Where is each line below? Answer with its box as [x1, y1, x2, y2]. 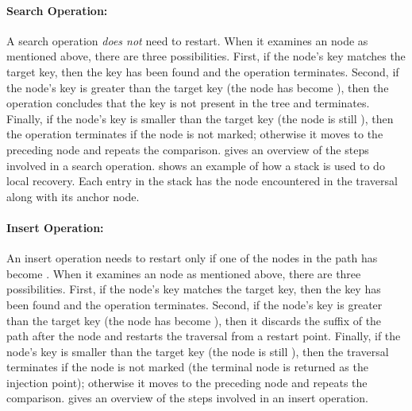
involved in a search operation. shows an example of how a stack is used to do [6, 157, 385, 173]
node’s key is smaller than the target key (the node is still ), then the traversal [6, 343, 389, 359]
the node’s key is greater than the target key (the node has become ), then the [6, 79, 389, 95]
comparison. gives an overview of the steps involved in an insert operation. [6, 390, 368, 406]
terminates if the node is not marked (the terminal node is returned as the [6, 359, 368, 375]
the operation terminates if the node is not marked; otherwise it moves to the [6, 126, 383, 142]
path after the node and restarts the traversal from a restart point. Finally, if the [6, 328, 401, 344]
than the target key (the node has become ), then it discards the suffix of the [6, 312, 382, 328]
